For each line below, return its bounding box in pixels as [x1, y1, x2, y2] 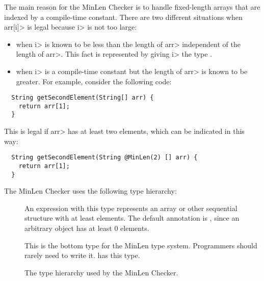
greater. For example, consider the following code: [16, 76, 172, 86]
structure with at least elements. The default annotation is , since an [24, 213, 240, 223]
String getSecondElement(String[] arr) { [11, 94, 154, 102]
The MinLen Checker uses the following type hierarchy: [4, 185, 177, 196]
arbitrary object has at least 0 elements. [24, 223, 149, 233]
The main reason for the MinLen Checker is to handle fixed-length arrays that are [4, 2, 260, 12]
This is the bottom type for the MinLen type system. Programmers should [24, 240, 257, 250]
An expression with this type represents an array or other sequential [24, 202, 237, 213]
